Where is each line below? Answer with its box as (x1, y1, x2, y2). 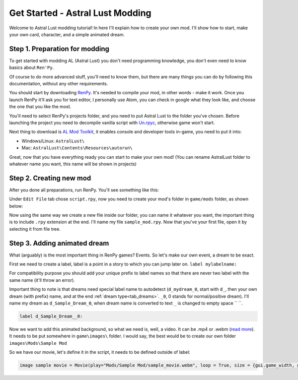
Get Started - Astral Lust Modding (9, 7, 151, 18)
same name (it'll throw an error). (9, 277, 75, 283)
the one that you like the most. (9, 104, 72, 110)
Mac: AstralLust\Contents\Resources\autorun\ (21, 145, 133, 151)
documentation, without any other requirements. (9, 81, 108, 87)
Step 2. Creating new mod (9, 174, 91, 182)
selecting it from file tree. (9, 226, 61, 232)
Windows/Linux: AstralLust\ (21, 138, 85, 144)
